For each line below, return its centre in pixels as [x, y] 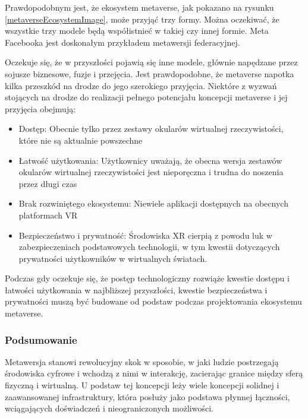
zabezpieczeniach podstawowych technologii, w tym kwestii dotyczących [149, 247]
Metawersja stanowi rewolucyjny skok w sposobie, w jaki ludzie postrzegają [142, 361]
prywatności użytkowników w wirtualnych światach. [113, 258]
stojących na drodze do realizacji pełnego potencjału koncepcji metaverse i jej [146, 97]
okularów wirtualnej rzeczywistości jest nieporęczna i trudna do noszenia [151, 172]
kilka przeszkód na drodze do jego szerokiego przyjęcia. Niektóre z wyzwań [141, 85]
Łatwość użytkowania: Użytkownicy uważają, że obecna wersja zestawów [150, 160]
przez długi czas [48, 183]
